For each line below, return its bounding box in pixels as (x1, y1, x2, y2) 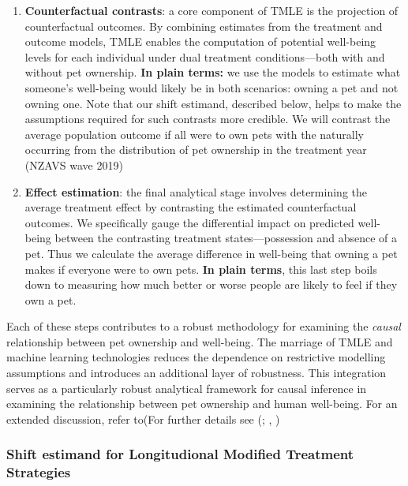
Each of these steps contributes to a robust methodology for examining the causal (6, 318, 401, 335)
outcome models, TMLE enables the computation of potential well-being (24, 33, 376, 50)
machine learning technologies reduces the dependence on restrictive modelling (6, 349, 386, 365)
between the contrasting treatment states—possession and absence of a (54, 230, 397, 246)
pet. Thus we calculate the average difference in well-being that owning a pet (24, 245, 398, 261)
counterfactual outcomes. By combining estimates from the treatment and (24, 17, 383, 34)
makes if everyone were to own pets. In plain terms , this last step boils (24, 260, 377, 277)
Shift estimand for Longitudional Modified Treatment (6, 444, 354, 464)
